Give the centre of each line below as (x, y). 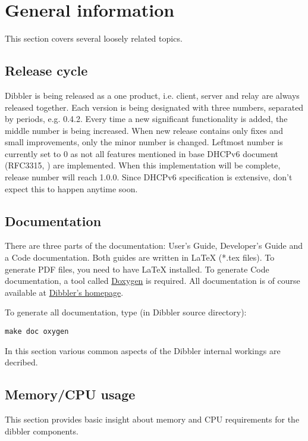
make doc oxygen (37, 332)
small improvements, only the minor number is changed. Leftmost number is (144, 142)
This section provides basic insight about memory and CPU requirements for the (152, 419)
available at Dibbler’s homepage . (64, 292)
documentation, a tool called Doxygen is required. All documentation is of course (153, 281)
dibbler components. (42, 431)
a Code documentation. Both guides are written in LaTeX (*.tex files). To (140, 257)
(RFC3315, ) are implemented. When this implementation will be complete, (143, 165)
